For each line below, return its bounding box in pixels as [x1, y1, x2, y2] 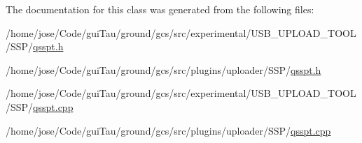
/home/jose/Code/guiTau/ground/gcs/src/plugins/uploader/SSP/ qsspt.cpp [6, 123, 331, 137]
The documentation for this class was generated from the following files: [6, 2, 314, 16]
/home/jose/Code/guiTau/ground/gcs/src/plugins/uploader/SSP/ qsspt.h [6, 62, 321, 77]
